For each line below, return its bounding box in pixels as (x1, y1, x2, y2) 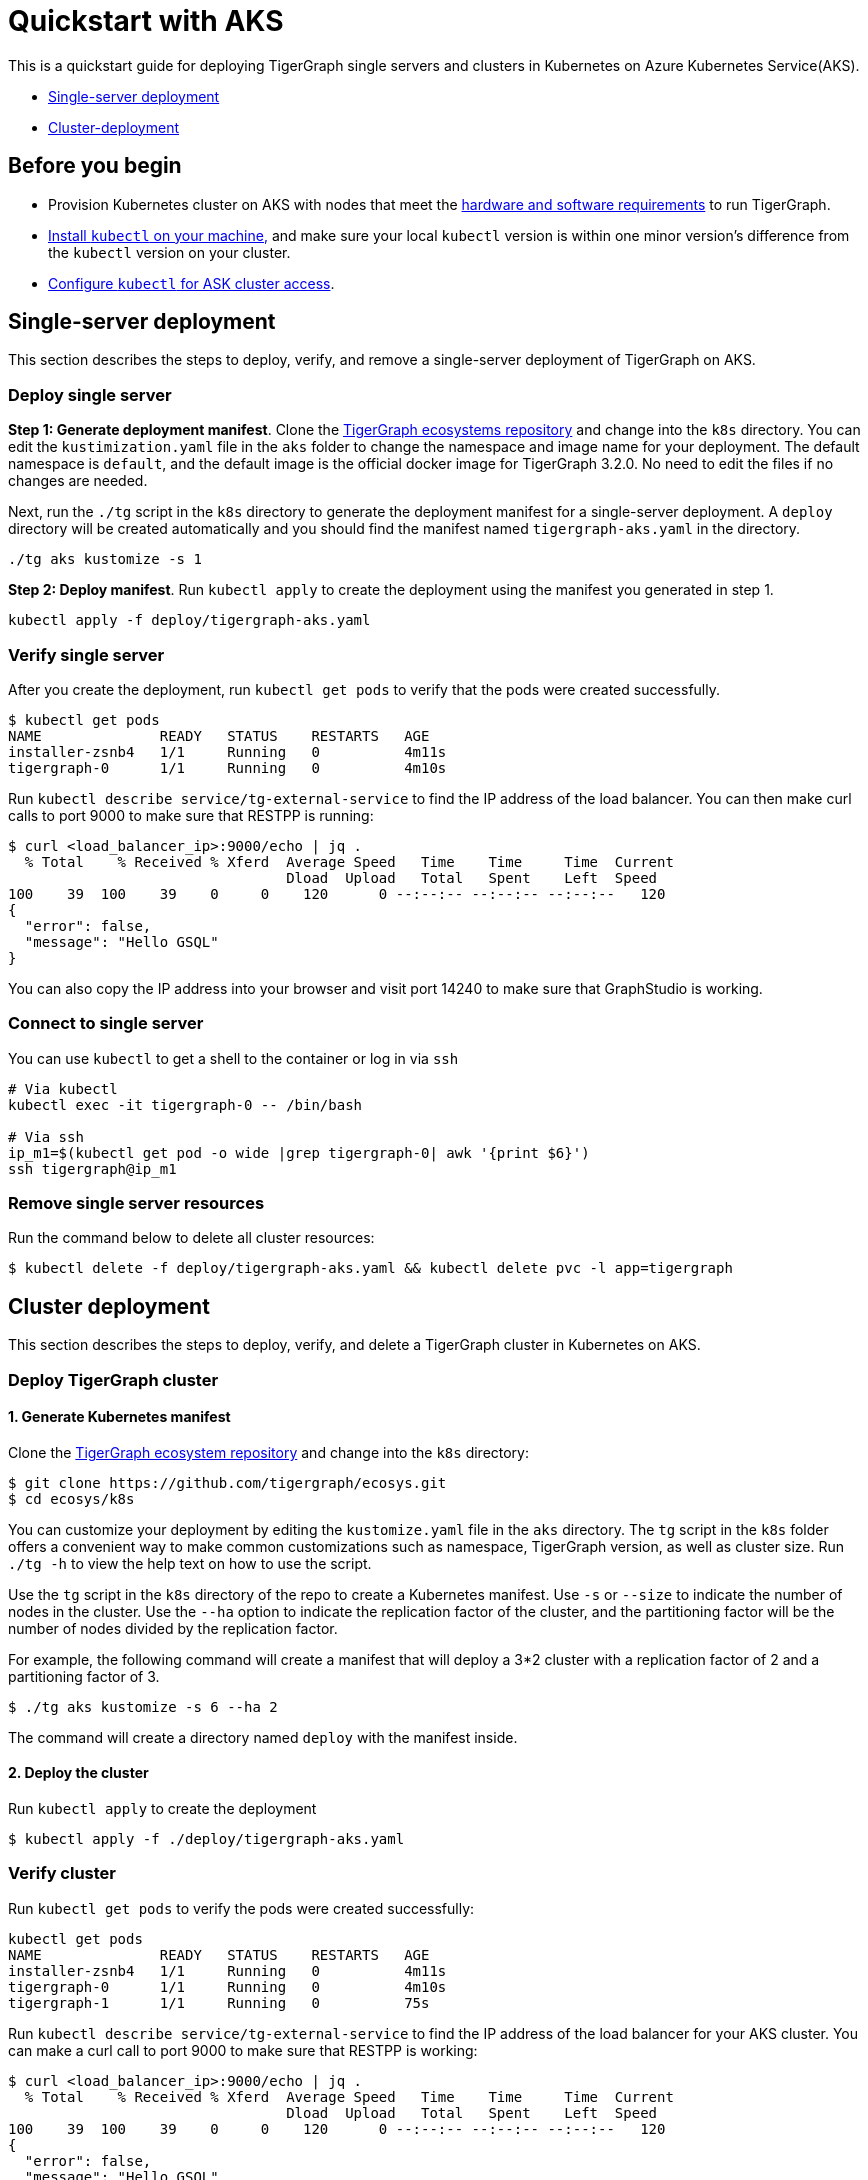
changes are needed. (8, 472, 148, 490)
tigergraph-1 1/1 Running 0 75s (8, 1994, 430, 2011)
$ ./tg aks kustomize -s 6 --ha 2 (8, 1698, 278, 1715)
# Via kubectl (8, 1080, 118, 1097)
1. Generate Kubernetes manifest (8, 1408, 231, 1426)
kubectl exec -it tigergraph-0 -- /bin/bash (8, 1096, 363, 1113)
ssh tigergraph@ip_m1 (8, 1160, 177, 1177)
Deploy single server (8, 384, 172, 405)
